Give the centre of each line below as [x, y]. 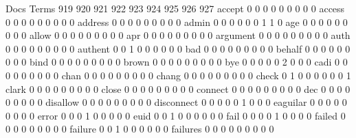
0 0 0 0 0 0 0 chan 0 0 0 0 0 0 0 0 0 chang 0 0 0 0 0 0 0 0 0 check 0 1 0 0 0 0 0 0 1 [178, 75]
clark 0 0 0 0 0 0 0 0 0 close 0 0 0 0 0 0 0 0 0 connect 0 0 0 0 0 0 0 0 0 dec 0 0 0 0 [178, 88]
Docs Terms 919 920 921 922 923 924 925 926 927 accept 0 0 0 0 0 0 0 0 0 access [175, 8]
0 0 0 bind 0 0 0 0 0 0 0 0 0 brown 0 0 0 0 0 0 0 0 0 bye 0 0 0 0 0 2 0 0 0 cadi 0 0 [177, 62]
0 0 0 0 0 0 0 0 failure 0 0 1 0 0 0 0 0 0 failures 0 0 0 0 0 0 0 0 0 [140, 129]
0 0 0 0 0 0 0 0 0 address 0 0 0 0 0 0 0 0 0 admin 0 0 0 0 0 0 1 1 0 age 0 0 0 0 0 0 [177, 22]
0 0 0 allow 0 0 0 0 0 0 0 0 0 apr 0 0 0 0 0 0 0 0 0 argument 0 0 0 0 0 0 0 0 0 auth [178, 35]
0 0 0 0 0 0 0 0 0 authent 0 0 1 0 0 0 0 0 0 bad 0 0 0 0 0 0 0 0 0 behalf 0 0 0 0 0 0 [178, 48]
